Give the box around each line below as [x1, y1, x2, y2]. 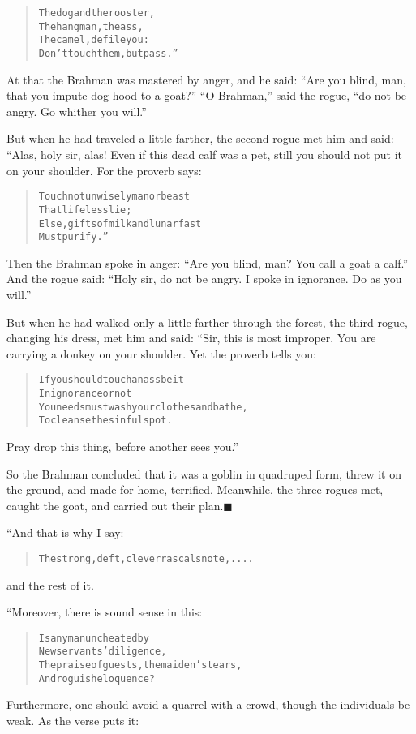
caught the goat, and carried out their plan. [6, 496, 224, 513]
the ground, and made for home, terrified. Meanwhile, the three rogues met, [6, 481, 384, 498]
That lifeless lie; [38, 204, 132, 216]
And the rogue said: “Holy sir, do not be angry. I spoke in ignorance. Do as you [6, 270, 402, 287]
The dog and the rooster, [38, 7, 156, 19]
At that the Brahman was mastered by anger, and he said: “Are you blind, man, [6, 71, 406, 88]
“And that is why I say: [6, 524, 124, 541]
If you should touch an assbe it [38, 374, 184, 386]
